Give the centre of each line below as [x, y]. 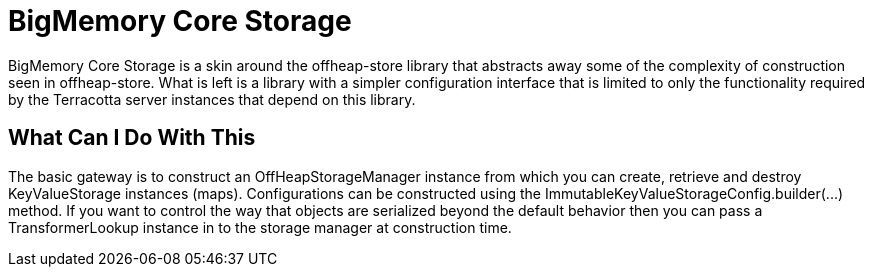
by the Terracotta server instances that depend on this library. [212, 99]
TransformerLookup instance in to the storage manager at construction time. [260, 227]
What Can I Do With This [132, 138]
